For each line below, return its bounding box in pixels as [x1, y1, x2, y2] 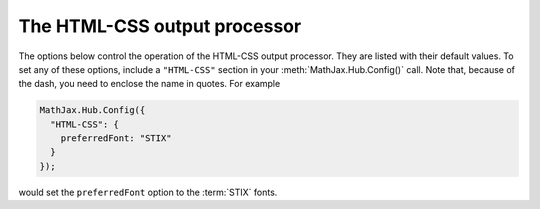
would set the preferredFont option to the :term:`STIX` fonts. [18, 186, 278, 198]
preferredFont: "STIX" [60, 133, 172, 144]
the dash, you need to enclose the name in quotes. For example [18, 78, 281, 90]
